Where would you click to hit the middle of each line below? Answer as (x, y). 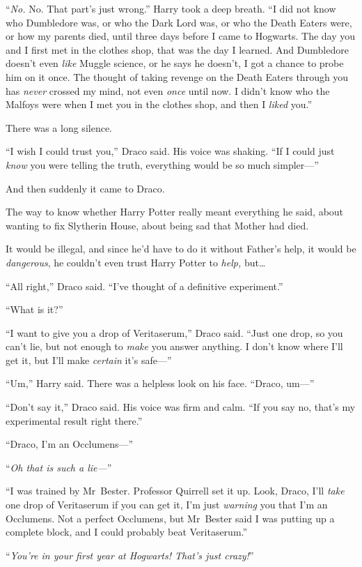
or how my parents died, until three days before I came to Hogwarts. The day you (181, 36)
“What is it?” (34, 309)
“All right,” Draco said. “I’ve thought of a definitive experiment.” (144, 286)
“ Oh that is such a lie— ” (59, 467)
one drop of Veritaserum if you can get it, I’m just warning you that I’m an (167, 505)
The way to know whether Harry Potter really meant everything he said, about (175, 212)
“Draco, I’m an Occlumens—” (70, 444)
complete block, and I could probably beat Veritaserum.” (127, 532)
